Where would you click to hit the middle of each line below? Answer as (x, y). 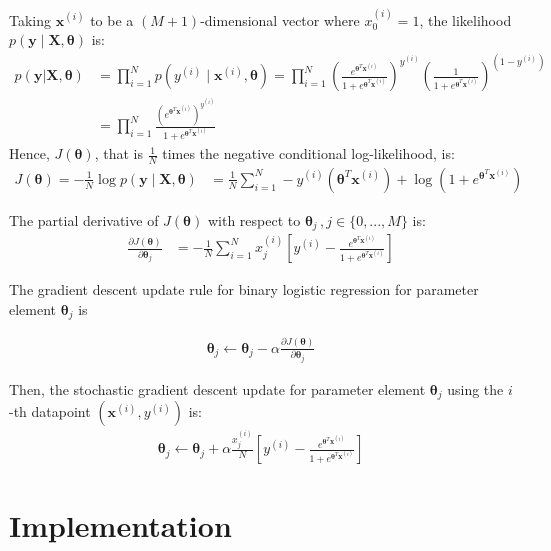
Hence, (29, 153)
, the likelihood (465, 19)
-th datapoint (50, 411)
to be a (112, 19)
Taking (30, 19)
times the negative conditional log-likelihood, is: (308, 153)
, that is (119, 153)
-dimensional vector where (280, 19)
